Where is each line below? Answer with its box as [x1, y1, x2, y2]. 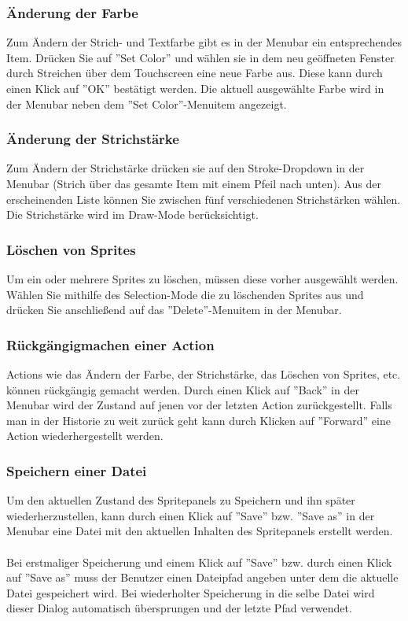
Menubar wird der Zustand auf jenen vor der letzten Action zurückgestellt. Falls [6, 397, 392, 413]
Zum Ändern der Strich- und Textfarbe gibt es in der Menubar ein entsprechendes [6, 34, 402, 50]
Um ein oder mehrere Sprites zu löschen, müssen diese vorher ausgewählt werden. [6, 271, 399, 286]
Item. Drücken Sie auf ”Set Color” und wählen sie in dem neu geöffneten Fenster [6, 49, 395, 65]
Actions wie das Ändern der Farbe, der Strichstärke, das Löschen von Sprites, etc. [6, 366, 401, 382]
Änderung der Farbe [6, 2, 138, 22]
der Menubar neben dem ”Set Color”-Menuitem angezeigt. [6, 95, 287, 112]
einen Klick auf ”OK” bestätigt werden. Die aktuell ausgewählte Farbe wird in [6, 80, 384, 96]
